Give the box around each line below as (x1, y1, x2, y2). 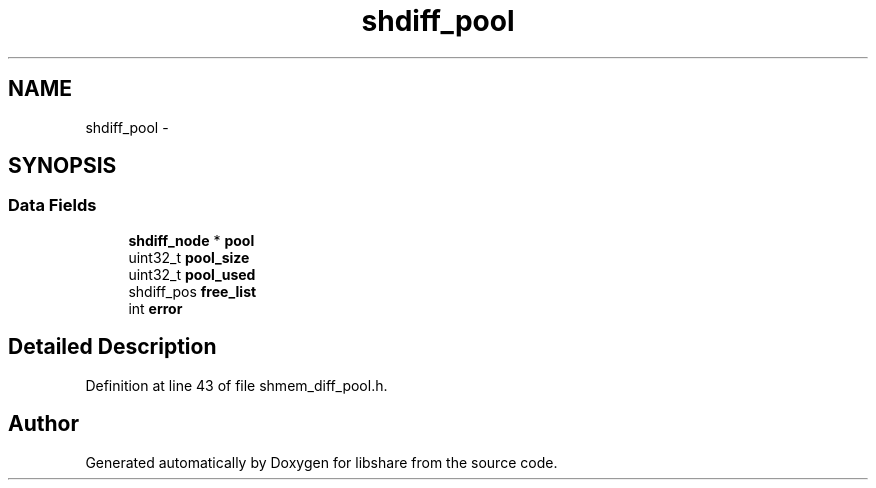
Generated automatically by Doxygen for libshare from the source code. (85, 453, 558, 471)
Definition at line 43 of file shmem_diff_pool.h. (85, 376, 388, 394)
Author (8, 411, 79, 437)
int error (128, 299, 183, 317)
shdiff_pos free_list (128, 282, 257, 300)
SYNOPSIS (8, 153, 117, 179)
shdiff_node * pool (128, 231, 255, 249)
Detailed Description (8, 334, 217, 360)
